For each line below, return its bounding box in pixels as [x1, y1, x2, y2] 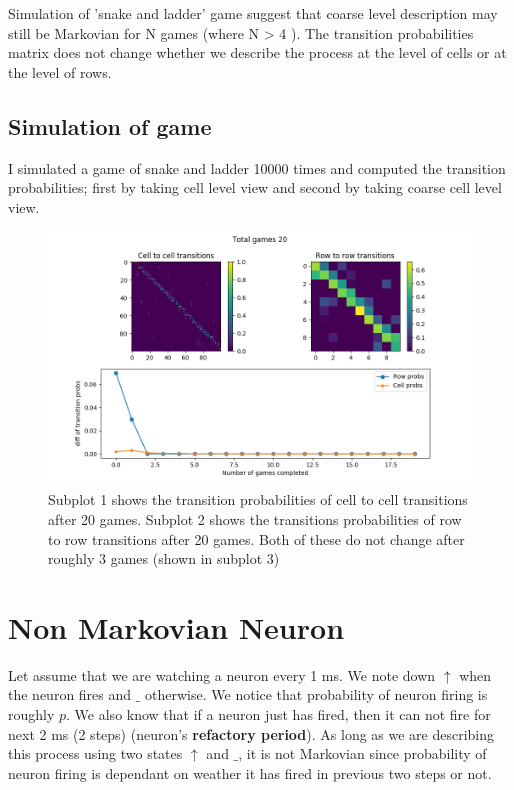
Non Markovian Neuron [8, 606, 345, 647]
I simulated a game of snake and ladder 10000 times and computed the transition [8, 157, 506, 178]
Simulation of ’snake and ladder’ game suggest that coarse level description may [8, 3, 498, 23]
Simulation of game [8, 110, 212, 141]
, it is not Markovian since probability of [238, 743, 487, 764]
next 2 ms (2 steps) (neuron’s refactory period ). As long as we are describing [8, 723, 495, 744]
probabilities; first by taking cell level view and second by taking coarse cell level [8, 177, 502, 198]
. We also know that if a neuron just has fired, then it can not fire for [66, 704, 491, 725]
